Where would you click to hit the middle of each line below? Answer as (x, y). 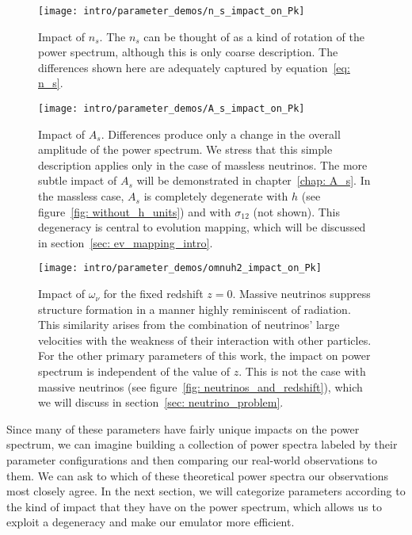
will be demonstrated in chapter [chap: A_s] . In (254, 180)
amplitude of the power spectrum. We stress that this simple (185, 149)
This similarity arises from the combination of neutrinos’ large (189, 325)
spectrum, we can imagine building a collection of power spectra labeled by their (202, 444)
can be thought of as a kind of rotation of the (254, 36)
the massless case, (81, 196)
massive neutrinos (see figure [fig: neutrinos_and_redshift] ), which (200, 386)
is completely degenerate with (216, 196)
